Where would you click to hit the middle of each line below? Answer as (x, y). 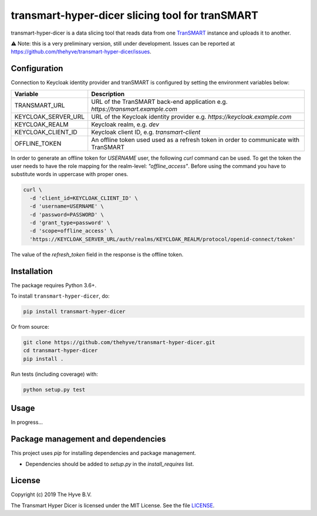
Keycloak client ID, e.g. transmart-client (146, 132)
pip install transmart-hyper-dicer (74, 311)
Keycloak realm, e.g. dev (125, 124)
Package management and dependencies (89, 439)
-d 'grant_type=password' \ (70, 222)
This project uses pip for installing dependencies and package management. (104, 453)
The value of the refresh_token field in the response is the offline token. (97, 254)
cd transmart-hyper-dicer (60, 350)
